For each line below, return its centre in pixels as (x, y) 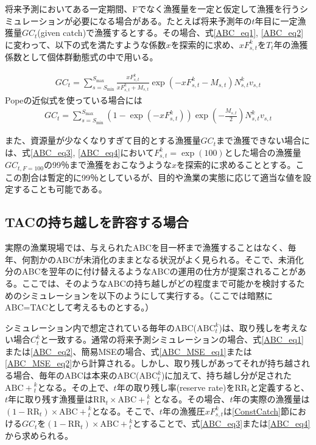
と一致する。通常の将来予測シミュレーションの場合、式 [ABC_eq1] (172, 339)
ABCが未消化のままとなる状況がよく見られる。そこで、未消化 (180, 259)
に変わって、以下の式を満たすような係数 (86, 44)
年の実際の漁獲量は (271, 399)
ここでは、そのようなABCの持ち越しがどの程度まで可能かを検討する (159, 283)
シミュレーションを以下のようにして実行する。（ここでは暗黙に (147, 295)
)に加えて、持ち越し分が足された (226, 375)
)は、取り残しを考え (259, 327)
